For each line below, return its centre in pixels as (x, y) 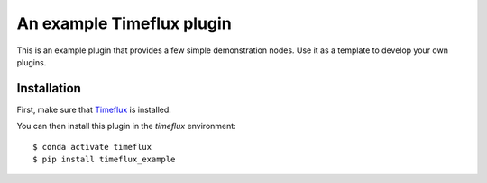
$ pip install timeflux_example (104, 160)
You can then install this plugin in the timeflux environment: (126, 126)
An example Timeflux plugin (124, 23)
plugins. (32, 62)
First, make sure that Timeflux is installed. (94, 109)
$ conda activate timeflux (92, 147)
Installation (49, 88)
